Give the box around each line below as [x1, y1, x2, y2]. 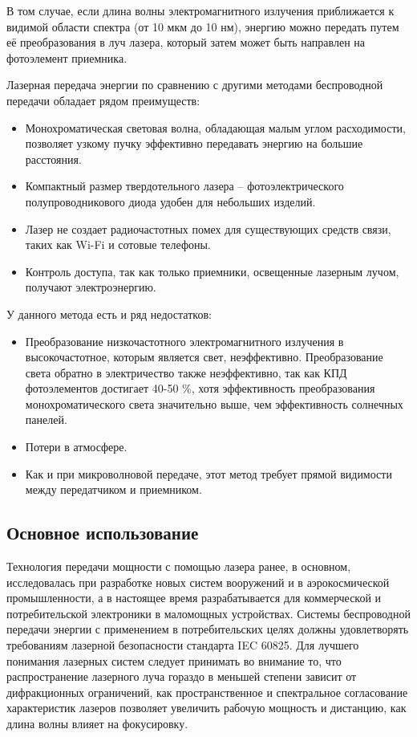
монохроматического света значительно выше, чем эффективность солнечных [25, 395, 403, 412]
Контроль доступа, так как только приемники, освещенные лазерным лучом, [25, 263, 399, 279]
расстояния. [25, 150, 82, 167]
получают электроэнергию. [25, 279, 156, 295]
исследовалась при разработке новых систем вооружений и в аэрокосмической [6, 573, 390, 590]
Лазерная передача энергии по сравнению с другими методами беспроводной [6, 76, 383, 93]
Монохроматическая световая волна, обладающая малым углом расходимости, [25, 119, 406, 136]
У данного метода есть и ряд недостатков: [6, 305, 212, 322]
